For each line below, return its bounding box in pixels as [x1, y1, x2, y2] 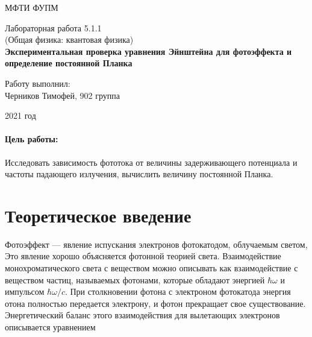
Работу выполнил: [5, 77, 70, 89]
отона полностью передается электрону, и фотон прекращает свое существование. [5, 297, 306, 309]
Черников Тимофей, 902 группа [5, 89, 120, 101]
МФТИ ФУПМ [5, 1, 58, 13]
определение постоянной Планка [5, 57, 133, 69]
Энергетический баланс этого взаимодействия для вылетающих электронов [5, 309, 280, 321]
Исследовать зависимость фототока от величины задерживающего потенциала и [5, 156, 298, 168]
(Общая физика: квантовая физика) [5, 33, 134, 46]
